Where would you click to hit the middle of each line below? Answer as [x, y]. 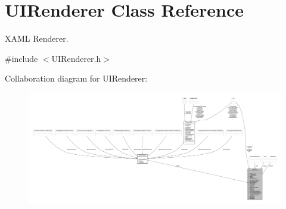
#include [21, 58]
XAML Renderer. [37, 38]
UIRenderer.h [76, 58]
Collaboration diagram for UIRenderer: [76, 78]
